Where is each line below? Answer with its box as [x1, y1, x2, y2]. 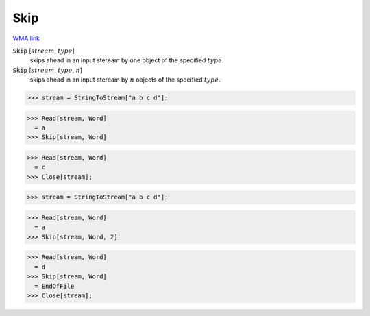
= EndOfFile [34, 282, 75, 290]
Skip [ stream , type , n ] [12, 66, 82, 74]
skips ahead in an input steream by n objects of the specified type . [29, 75, 221, 84]
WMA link [12, 34, 40, 42]
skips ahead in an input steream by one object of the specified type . [29, 56, 224, 64]
